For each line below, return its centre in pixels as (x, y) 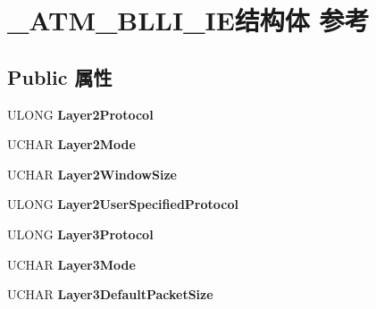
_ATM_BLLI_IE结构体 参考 (188, 20)
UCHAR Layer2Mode (71, 144)
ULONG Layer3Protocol (80, 234)
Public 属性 (60, 76)
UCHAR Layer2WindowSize (92, 174)
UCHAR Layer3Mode (71, 264)
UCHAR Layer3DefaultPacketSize (110, 294)
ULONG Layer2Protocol (80, 114)
